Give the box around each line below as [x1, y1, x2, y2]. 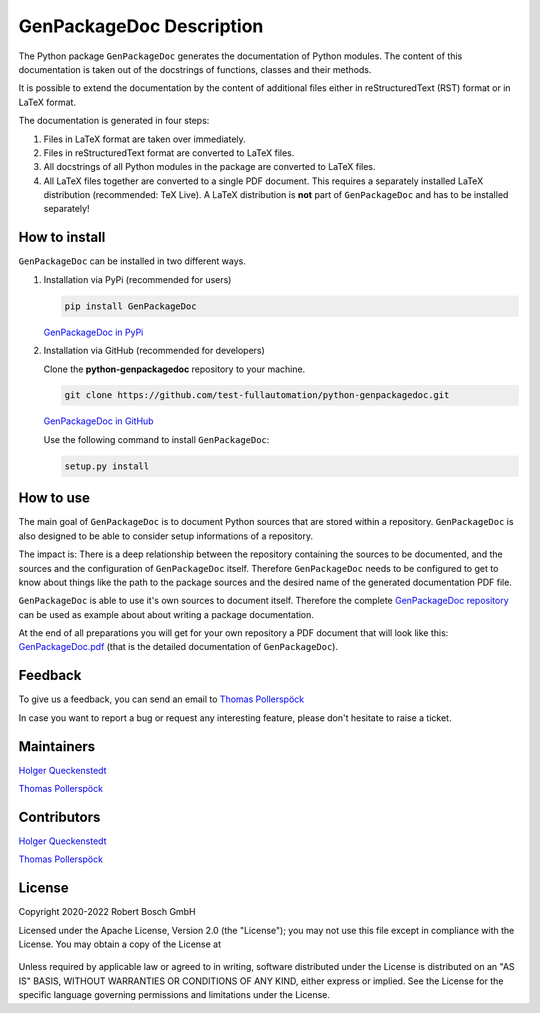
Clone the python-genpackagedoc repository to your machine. [43, 363, 306, 375]
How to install [18, 229, 106, 246]
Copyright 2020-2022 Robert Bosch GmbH [18, 906, 196, 918]
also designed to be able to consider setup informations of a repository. [18, 530, 314, 542]
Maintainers [18, 738, 96, 755]
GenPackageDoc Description [18, 15, 264, 37]
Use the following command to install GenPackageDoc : [43, 433, 270, 445]
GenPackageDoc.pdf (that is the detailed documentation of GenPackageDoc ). [18, 641, 339, 653]
